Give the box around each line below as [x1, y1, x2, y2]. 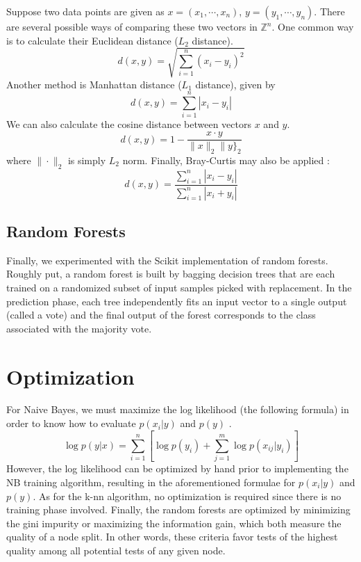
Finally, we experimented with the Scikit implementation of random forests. [6, 252, 328, 267]
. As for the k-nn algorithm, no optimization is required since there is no [33, 488, 342, 503]
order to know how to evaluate [6, 416, 136, 431]
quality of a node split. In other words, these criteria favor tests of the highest [6, 529, 338, 544]
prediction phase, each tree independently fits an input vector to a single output [6, 294, 347, 308]
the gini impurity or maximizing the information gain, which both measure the [6, 515, 342, 530]
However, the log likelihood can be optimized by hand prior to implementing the [6, 461, 349, 476]
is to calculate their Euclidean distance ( [6, 33, 178, 47]
